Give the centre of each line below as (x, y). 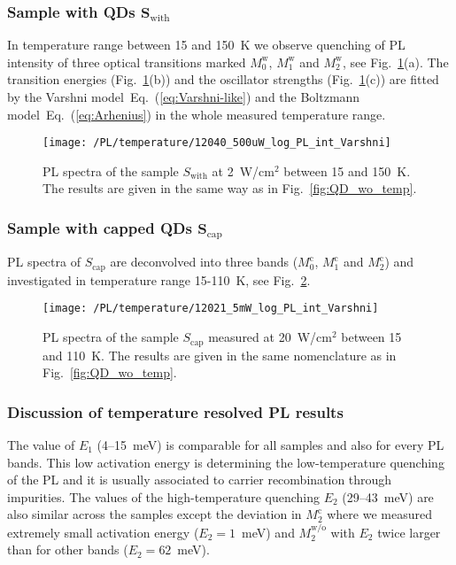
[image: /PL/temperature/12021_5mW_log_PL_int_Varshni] (211, 309)
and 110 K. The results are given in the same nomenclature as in (220, 355)
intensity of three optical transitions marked (127, 62)
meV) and (268, 532)
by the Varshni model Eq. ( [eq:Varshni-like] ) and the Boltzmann (184, 97)
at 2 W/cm (243, 170)
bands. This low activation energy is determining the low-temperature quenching (226, 462)
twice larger (409, 532)
